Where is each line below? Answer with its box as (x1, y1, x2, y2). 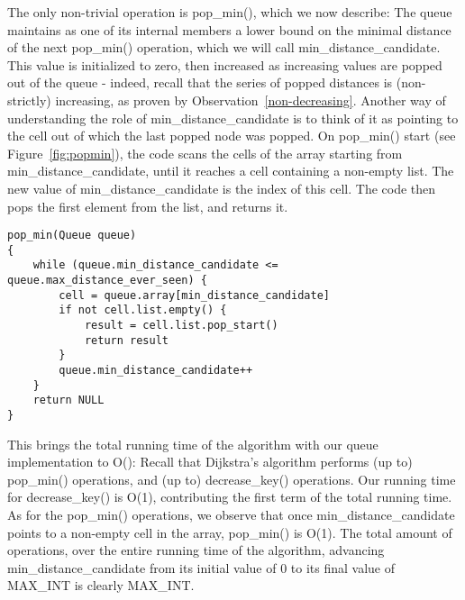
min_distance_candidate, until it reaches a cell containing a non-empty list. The (7, 161, 454, 180)
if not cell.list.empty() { (59, 304, 227, 317)
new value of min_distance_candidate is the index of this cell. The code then (7, 178, 436, 197)
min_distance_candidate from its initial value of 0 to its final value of (7, 558, 396, 577)
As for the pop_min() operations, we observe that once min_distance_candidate (7, 505, 455, 524)
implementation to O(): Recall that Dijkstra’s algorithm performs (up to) (7, 452, 413, 471)
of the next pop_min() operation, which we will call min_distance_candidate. (7, 38, 441, 57)
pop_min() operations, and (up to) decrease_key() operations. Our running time (7, 469, 456, 488)
